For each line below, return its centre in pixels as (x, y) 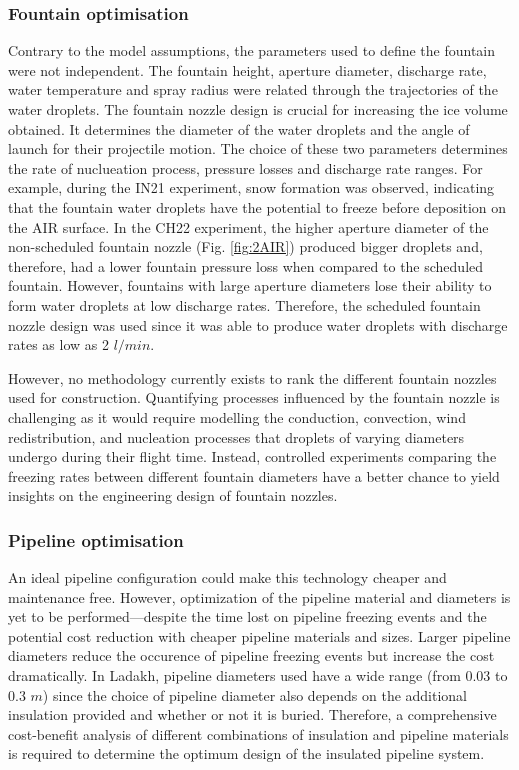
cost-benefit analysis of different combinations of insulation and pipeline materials (258, 733)
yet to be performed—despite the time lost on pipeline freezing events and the (247, 616)
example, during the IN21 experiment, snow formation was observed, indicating (251, 187)
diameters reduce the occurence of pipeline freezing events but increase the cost (251, 655)
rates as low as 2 (58, 344)
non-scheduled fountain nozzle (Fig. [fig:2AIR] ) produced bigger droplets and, (245, 246)
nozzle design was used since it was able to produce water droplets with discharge (258, 324)
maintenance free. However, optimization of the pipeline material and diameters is (259, 596)
